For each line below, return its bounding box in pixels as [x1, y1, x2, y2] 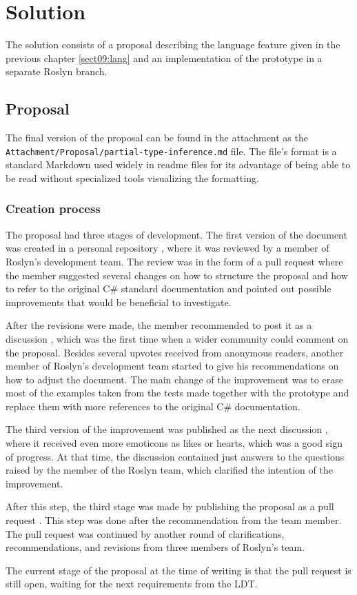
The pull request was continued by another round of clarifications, [6, 526, 285, 541]
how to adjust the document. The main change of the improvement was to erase [6, 372, 343, 386]
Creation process [6, 200, 101, 217]
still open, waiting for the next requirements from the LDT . [6, 576, 258, 591]
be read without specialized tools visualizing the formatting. [6, 170, 259, 185]
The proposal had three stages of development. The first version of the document [6, 227, 347, 241]
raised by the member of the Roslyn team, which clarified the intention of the [6, 463, 333, 477]
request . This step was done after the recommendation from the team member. [6, 513, 342, 527]
